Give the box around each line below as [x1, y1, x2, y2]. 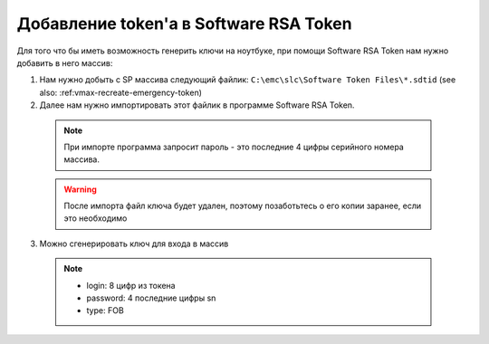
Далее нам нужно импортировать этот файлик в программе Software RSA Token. [39, 100, 355, 110]
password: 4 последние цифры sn [86, 292, 216, 303]
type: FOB [86, 305, 124, 316]
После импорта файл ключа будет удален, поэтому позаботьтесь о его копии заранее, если [63, 200, 422, 212]
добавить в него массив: [16, 57, 113, 68]
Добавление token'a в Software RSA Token [16, 14, 352, 33]
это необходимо [63, 213, 128, 224]
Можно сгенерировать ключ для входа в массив [39, 238, 229, 249]
